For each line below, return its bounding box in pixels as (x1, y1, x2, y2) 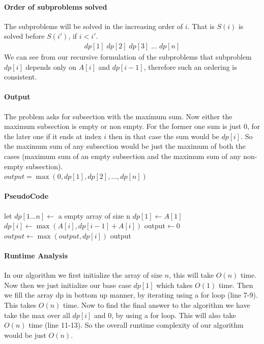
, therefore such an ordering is (143, 61, 237, 72)
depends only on (25, 61, 77, 72)
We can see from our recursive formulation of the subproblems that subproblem (4, 51, 252, 62)
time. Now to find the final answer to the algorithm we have (63, 299, 250, 310)
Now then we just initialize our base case (4, 279, 131, 290)
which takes (156, 279, 193, 290)
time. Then (218, 279, 253, 290)
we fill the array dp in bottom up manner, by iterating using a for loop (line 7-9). (4, 289, 258, 300)
